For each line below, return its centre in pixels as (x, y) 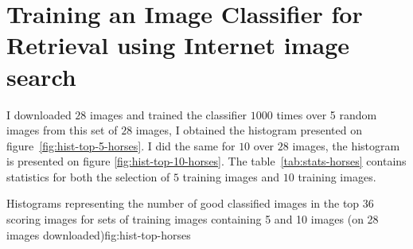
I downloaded (39, 114)
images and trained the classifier (169, 114)
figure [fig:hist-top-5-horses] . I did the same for (121, 145)
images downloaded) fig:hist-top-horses (99, 234)
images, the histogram (346, 145)
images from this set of (62, 130)
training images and (231, 176)
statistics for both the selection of (88, 176)
